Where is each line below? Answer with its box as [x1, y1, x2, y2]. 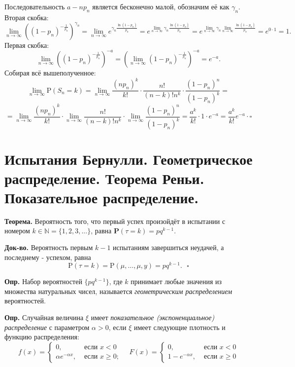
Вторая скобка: [4, 12, 49, 22]
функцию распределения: [4, 331, 79, 342]
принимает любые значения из [131, 276, 222, 287]
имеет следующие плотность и [134, 322, 226, 332]
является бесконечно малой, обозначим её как [92, 1, 229, 11]
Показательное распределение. [4, 187, 199, 207]
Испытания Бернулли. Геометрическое [4, 148, 253, 169]
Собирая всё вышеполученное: [4, 67, 96, 77]
